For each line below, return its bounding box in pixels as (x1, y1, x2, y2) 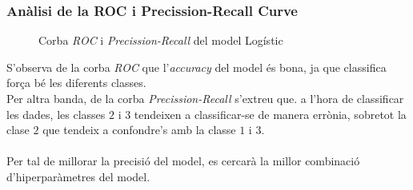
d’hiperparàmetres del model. (6, 168, 150, 184)
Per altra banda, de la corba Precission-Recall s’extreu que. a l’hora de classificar (6, 90, 404, 106)
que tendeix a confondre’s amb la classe (42, 121, 236, 138)
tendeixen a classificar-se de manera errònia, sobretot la (134, 105, 407, 122)
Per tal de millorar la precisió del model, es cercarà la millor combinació (6, 152, 360, 169)
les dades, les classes (6, 105, 106, 122)
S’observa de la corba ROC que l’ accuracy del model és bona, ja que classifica (6, 58, 387, 75)
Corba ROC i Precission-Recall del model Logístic (38, 32, 283, 49)
